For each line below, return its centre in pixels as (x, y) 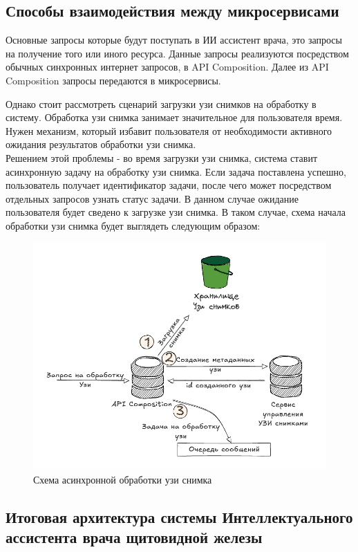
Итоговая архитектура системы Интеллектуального (179, 516)
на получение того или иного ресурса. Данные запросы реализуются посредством (177, 53)
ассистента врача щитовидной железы (134, 537)
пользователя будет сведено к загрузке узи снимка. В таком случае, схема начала (176, 212)
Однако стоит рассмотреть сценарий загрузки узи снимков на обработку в (161, 103)
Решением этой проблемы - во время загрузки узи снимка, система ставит (162, 157)
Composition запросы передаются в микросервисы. (113, 80)
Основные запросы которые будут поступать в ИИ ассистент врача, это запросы (174, 40)
